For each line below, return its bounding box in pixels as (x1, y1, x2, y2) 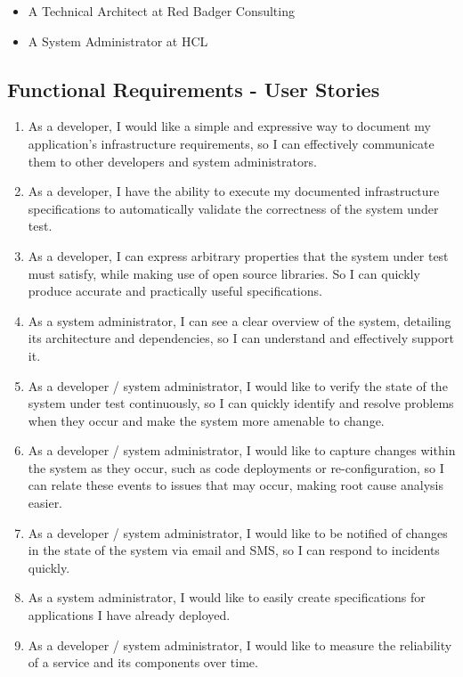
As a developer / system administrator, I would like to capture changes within (28, 441, 456, 460)
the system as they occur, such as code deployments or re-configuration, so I (28, 458, 444, 477)
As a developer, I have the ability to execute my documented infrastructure (28, 182, 440, 200)
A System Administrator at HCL (28, 31, 208, 50)
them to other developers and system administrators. (28, 151, 317, 170)
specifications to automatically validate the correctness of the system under (28, 199, 439, 217)
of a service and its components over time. (28, 653, 258, 672)
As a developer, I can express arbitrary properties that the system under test (28, 246, 449, 265)
